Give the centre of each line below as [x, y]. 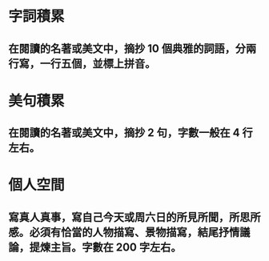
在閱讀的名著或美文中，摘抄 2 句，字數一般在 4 [124, 133]
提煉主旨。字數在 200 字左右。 [105, 247]
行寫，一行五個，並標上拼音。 [82, 64]
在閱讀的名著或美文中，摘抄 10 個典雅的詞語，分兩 [132, 48]
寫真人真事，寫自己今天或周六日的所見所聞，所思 [129, 217]
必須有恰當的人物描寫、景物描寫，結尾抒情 [134, 232]
